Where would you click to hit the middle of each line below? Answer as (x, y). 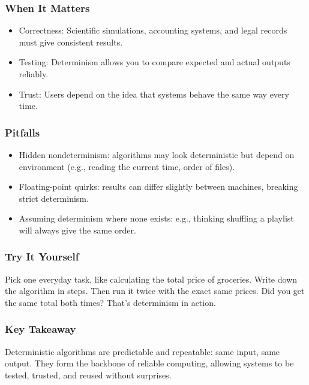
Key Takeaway (40, 329)
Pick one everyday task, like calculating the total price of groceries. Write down (151, 279)
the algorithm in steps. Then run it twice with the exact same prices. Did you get (155, 291)
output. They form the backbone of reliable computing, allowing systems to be (149, 363)
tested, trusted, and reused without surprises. (88, 375)
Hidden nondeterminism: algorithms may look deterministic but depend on (157, 154)
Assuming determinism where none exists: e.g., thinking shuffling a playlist (156, 218)
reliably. (34, 74)
